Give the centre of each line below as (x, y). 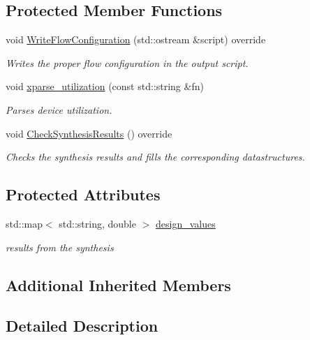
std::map (24, 223)
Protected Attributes (83, 194)
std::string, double (97, 223)
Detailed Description (82, 326)
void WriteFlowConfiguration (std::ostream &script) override (136, 39)
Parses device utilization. (59, 109)
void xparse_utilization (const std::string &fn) (105, 86)
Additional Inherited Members (118, 284)
